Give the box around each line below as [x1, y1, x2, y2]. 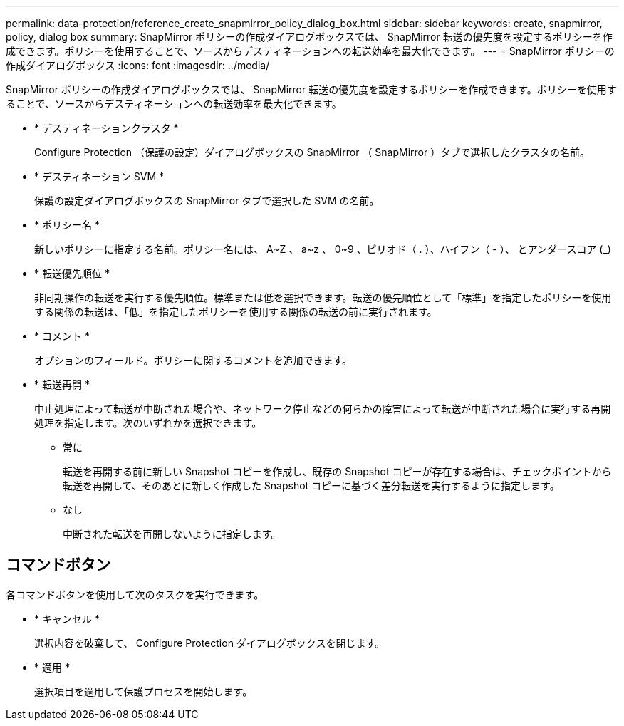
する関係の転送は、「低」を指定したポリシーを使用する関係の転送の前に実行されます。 [34, 306, 437, 318]
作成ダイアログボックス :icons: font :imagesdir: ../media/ [6, 59, 270, 71]
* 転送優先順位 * [34, 267, 110, 279]
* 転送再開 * [34, 378, 90, 390]
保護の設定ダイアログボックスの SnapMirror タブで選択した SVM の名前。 [34, 195, 380, 207]
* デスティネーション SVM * [34, 170, 165, 182]
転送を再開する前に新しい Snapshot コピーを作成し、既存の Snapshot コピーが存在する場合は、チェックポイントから [63, 465, 612, 477]
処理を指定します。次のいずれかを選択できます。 [34, 417, 262, 429]
